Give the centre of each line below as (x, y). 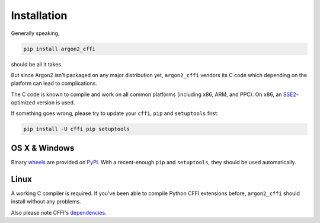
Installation (39, 15)
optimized (23, 103)
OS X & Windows (43, 148)
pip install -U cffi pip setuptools (77, 129)
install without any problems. (46, 202)
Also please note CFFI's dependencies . (59, 212)
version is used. (56, 103)
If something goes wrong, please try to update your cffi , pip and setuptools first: (115, 113)
